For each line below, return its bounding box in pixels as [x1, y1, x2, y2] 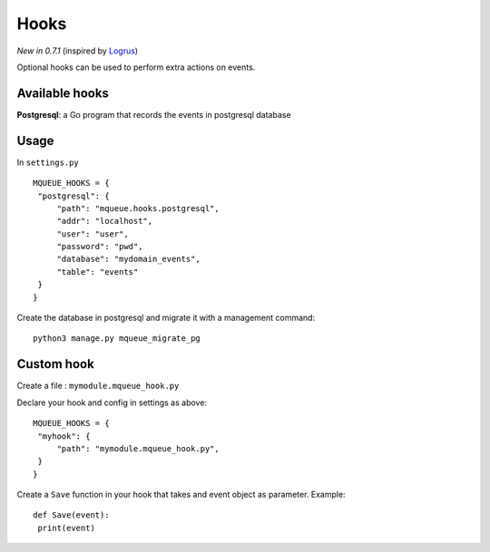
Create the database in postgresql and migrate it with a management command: [16, 313, 316, 324]
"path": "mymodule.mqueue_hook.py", [56, 443, 220, 453]
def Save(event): [33, 510, 110, 520]
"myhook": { [37, 431, 91, 441]
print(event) [37, 522, 95, 533]
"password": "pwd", [56, 241, 143, 252]
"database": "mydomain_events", [56, 254, 201, 265]
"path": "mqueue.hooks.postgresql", [56, 203, 220, 213]
